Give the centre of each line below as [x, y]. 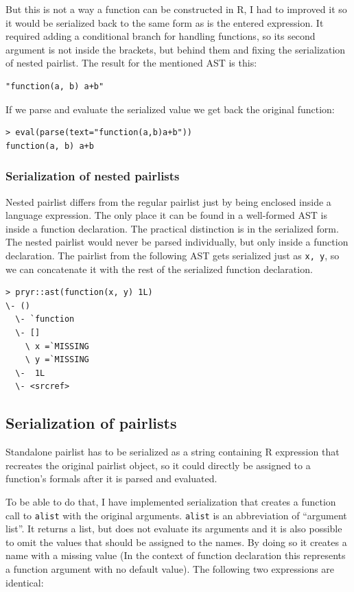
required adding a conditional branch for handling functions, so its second [161, 36]
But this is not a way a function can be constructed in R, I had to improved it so [176, 9]
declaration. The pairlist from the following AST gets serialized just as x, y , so [173, 255]
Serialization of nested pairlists [93, 176]
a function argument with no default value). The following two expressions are [170, 568]
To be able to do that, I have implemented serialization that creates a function [171, 501]
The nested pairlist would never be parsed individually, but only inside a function [177, 242]
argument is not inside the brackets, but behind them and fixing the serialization [176, 49]
